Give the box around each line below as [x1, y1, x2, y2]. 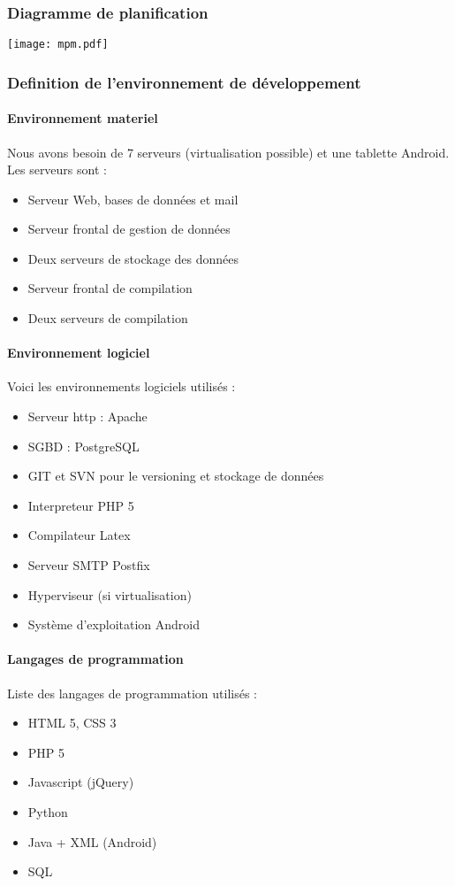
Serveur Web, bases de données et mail [27, 189, 239, 208]
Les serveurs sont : [7, 160, 107, 179]
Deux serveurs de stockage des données [27, 249, 239, 267]
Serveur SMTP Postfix [27, 556, 150, 574]
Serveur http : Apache [27, 407, 148, 426]
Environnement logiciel [7, 343, 150, 362]
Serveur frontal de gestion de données [27, 220, 231, 238]
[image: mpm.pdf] [7, 38, 109, 51]
